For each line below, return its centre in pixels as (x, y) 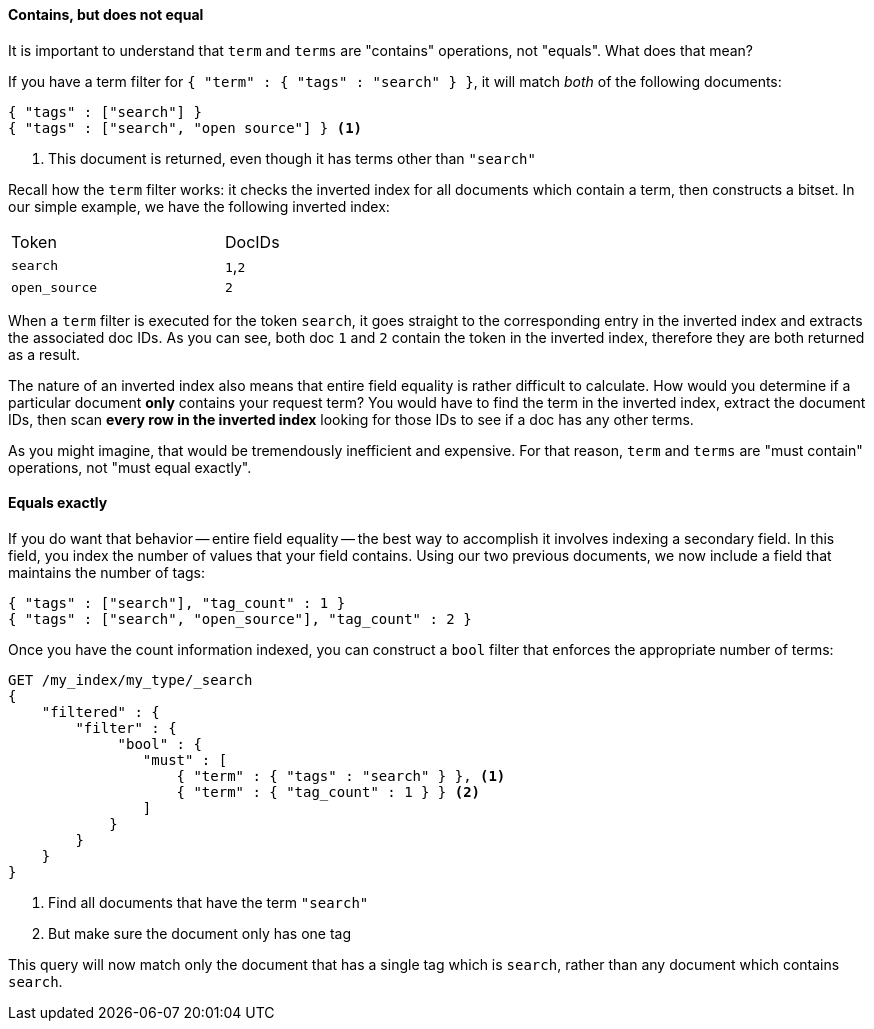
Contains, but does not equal (106, 14)
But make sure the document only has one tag (200, 933)
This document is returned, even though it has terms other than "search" (292, 158)
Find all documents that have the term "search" (208, 902)
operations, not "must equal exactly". (130, 467)
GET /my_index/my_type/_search (130, 679)
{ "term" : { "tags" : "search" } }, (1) (341, 775)
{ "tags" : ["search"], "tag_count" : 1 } (177, 602)
